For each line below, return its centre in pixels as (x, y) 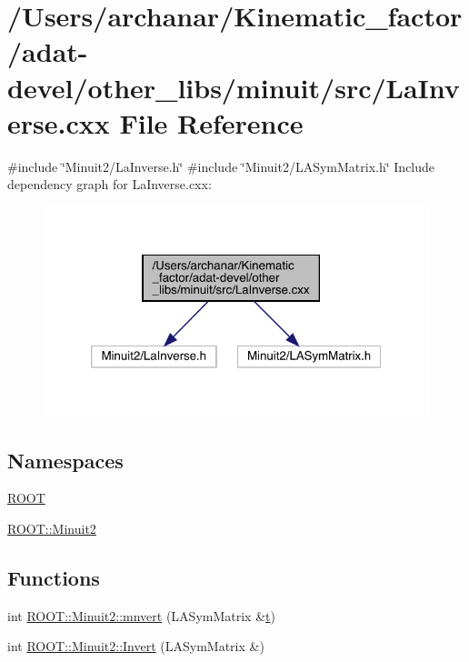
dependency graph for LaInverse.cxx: (110, 184)
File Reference (211, 122)
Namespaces (65, 460)
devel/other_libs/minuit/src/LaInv (234, 87)
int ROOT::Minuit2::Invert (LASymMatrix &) (136, 646)
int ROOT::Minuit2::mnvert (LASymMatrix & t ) (141, 615)
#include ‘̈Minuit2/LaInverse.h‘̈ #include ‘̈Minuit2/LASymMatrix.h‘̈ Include (221, 166)
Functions (54, 577)
